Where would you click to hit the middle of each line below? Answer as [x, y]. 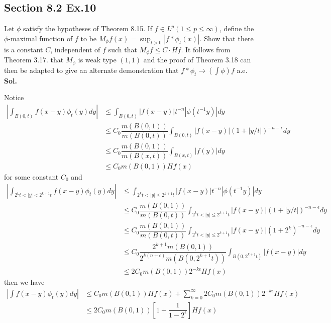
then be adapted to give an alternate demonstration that [91, 70]
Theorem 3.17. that [34, 60]
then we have [24, 282]
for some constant [31, 176]
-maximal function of [40, 38]
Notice [14, 97]
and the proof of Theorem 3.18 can [197, 60]
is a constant [24, 49]
